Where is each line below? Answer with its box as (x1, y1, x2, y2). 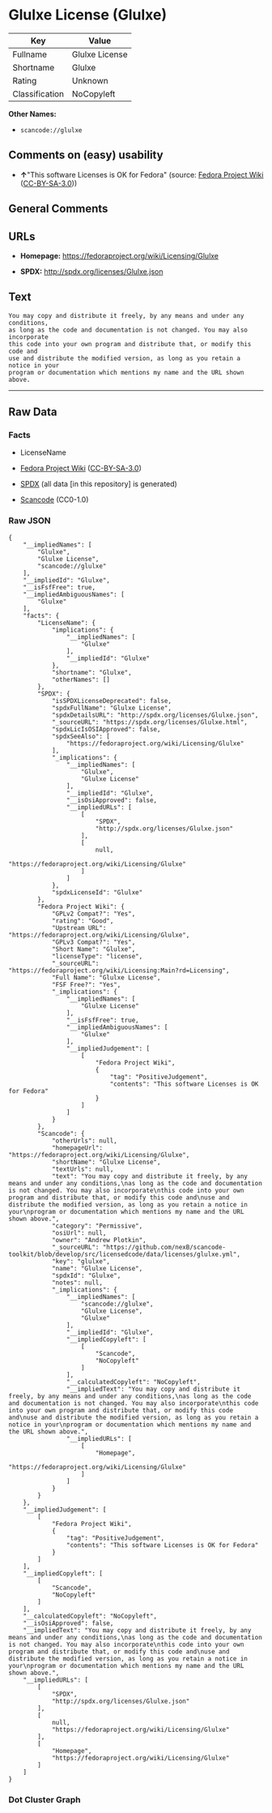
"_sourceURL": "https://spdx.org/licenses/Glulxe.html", (51, 718, 249, 726)
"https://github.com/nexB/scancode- (102, 1243, 227, 1251)
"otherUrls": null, (51, 1137, 117, 1145)
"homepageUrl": (51, 1143, 104, 1152)
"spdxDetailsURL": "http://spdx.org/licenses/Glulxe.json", (51, 711, 259, 719)
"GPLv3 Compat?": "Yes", (51, 938, 136, 946)
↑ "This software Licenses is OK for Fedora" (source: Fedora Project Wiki (19, 169, 264, 179)
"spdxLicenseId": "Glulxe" (51, 888, 143, 897)
